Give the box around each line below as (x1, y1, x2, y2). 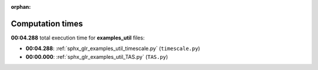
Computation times (11, 18, 83, 29)
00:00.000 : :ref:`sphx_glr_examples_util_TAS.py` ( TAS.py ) (25, 53, 168, 60)
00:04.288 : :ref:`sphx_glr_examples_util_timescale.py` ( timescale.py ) (25, 45, 200, 52)
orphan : (11, 4, 31, 10)
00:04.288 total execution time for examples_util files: (11, 34, 145, 41)
